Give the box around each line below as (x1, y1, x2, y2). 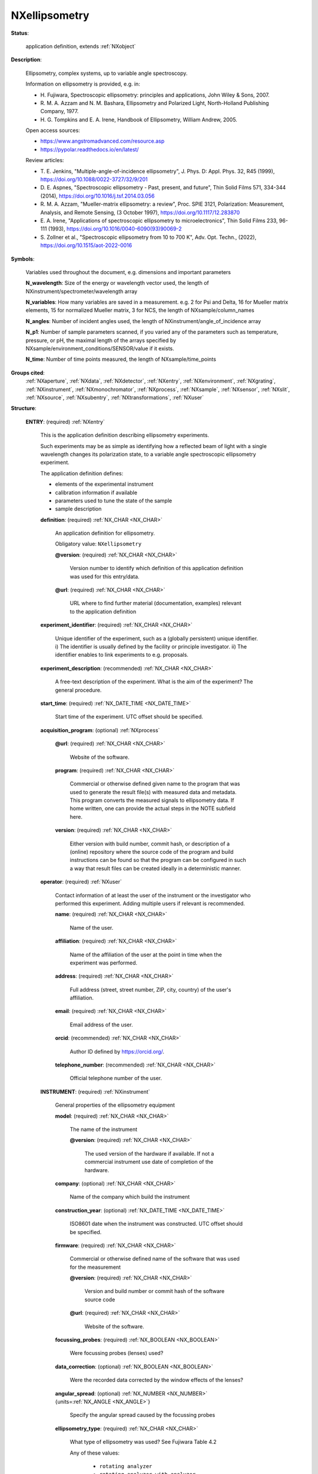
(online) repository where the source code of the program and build (69, 848, 234, 856)
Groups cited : (11, 369, 45, 376)
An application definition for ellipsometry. (55, 529, 155, 537)
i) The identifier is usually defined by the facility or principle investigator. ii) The (55, 643, 247, 650)
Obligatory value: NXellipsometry (55, 540, 142, 548)
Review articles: (25, 157, 64, 164)
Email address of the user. (69, 1021, 133, 1028)
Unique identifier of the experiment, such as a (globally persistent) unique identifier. (55, 634, 259, 642)
